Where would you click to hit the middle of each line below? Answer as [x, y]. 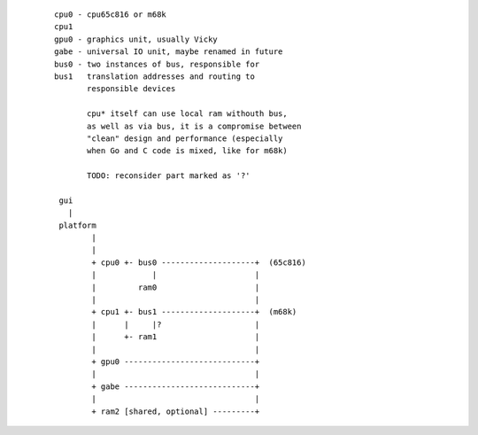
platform [77, 225]
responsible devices [131, 89]
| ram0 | [176, 287]
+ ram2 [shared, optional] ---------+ [176, 411]
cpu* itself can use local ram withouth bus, [187, 114]
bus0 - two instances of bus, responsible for [157, 64]
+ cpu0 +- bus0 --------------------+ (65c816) [199, 262]
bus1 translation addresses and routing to [155, 76]
